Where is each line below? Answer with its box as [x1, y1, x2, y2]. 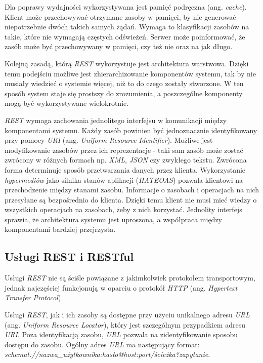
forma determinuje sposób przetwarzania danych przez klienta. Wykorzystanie [5, 164, 246, 175]
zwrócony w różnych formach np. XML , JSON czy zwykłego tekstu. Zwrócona [5, 154, 247, 165]
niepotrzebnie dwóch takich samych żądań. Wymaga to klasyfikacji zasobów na [5, 21, 249, 32]
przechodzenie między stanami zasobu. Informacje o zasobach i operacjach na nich [5, 184, 259, 195]
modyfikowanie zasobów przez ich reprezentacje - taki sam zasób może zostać [5, 144, 243, 155]
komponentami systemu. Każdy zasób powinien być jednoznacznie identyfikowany [5, 125, 257, 135]
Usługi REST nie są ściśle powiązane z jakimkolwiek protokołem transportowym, [5, 272, 255, 283]
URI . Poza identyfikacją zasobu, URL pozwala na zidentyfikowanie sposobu [5, 329, 238, 340]
